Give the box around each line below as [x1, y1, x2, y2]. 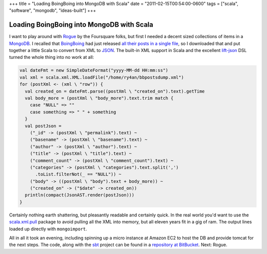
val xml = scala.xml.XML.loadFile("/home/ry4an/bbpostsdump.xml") [19, 74, 184, 80]
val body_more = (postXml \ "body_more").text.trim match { [25, 96, 174, 101]
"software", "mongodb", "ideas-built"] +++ [9, 7, 96, 13]
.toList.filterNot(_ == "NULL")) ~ [35, 171, 122, 177]
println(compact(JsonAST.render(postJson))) [25, 192, 134, 198]
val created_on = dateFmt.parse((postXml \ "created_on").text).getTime [25, 88, 205, 94]
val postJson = [25, 123, 62, 129]
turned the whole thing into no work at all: [9, 54, 94, 60]
